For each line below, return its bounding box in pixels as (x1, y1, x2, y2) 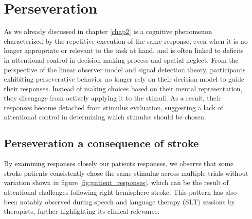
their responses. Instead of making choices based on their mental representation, (4, 83, 243, 93)
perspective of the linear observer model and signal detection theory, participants (4, 64, 246, 74)
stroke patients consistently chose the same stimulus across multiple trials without (4, 168, 249, 178)
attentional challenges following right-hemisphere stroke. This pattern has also (4, 187, 237, 197)
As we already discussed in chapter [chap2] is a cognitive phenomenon (4, 26, 212, 36)
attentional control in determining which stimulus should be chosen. (4, 112, 206, 122)
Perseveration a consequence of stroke (4, 135, 199, 151)
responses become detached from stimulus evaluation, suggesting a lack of (4, 102, 223, 112)
